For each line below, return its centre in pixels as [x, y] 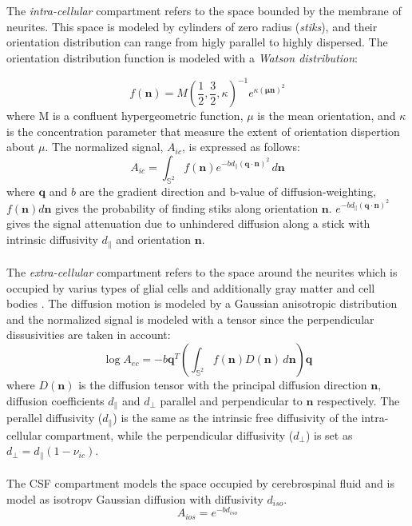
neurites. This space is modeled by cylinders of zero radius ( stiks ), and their [192, 26]
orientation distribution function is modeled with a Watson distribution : [182, 57]
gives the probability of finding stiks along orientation [187, 207]
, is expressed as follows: [241, 147]
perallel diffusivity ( [55, 418]
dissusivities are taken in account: [89, 335]
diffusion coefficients [55, 400]
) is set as [329, 434]
